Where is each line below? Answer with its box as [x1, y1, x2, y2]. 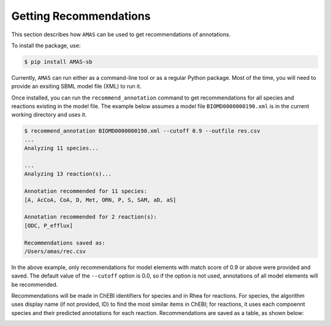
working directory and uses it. [11, 111, 87, 118]
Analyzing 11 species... [24, 145, 99, 152]
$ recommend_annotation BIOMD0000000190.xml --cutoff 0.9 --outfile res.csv [24, 128, 261, 134]
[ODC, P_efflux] [24, 222, 74, 229]
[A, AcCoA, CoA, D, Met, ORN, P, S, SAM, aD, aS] [24, 196, 177, 203]
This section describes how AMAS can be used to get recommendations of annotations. [11, 31, 231, 38]
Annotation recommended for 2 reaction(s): [24, 214, 158, 220]
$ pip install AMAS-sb [24, 58, 93, 65]
